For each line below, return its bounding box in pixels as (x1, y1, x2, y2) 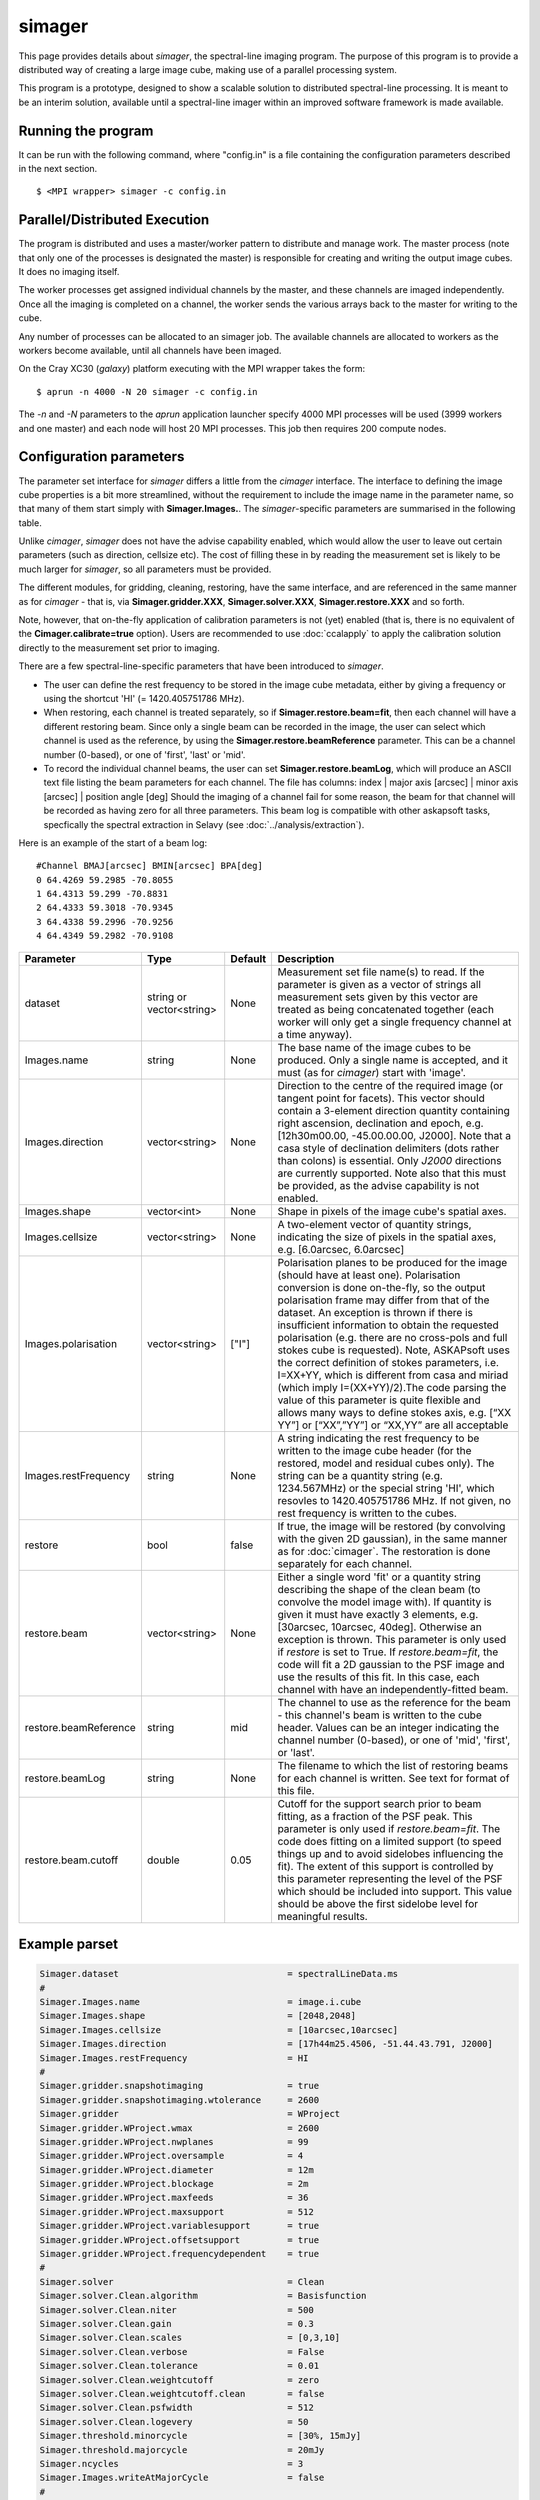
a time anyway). (277, 1027, 353, 1041)
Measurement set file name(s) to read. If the (277, 965, 485, 979)
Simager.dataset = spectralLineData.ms (39, 1968, 399, 1980)
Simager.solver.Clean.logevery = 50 (39, 2416, 309, 2427)
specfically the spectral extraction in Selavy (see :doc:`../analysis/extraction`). (43, 818, 365, 830)
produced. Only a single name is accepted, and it (277, 1053, 509, 1067)
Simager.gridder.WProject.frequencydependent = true (39, 2248, 320, 2260)
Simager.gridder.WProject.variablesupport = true (39, 2220, 320, 2232)
